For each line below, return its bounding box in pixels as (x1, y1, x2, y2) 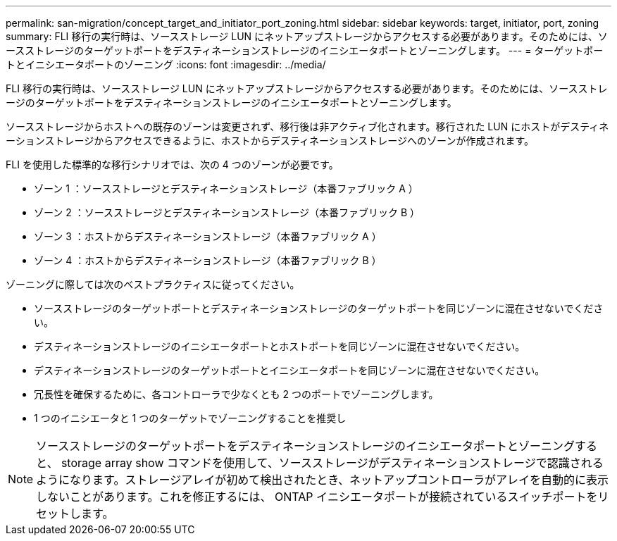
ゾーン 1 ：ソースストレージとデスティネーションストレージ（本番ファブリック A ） (34, 182, 418, 194)
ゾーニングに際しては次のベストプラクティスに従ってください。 (6, 278, 300, 290)
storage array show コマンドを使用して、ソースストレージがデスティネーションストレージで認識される (61, 456, 604, 470)
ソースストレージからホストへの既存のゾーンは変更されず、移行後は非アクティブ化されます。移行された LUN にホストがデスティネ (6, 120, 609, 132)
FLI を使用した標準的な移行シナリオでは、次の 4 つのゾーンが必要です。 (6, 158, 339, 170)
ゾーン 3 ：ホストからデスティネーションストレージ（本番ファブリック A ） (34, 230, 382, 242)
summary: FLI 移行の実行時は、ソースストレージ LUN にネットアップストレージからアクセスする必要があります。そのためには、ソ (6, 30, 608, 42)
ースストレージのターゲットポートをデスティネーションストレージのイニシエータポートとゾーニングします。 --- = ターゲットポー (6, 44, 604, 56)
